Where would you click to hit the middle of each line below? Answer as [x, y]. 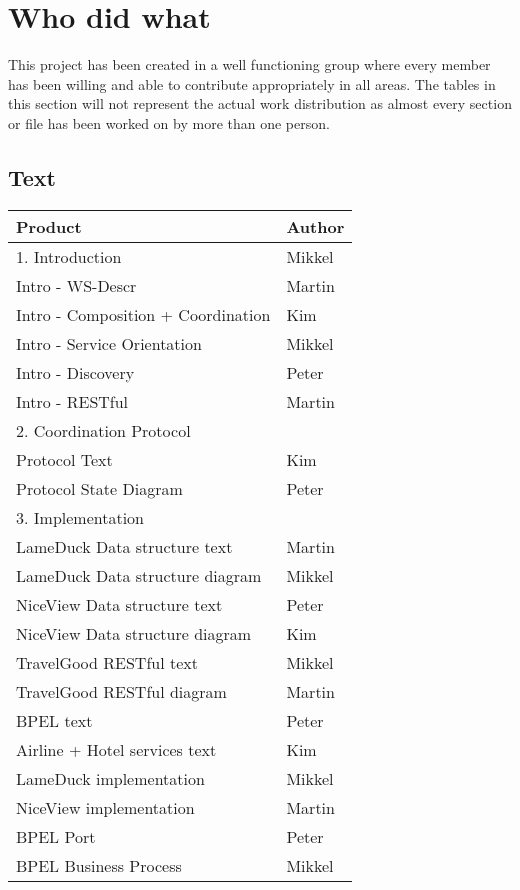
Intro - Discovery [75, 372]
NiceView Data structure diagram [134, 633]
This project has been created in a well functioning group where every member [249, 64]
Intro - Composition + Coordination [143, 314]
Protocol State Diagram [99, 488]
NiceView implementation [105, 807]
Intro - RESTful [72, 401]
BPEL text [54, 720]
